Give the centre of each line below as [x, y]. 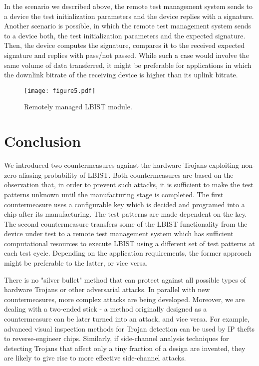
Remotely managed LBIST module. [78, 107]
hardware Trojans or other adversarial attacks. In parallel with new [107, 289]
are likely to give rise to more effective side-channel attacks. [95, 358]
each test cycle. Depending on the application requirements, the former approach [128, 253]
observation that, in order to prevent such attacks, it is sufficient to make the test [129, 184]
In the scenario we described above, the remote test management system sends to [128, 6]
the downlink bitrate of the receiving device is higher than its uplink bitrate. [121, 75]
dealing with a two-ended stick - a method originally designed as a [106, 309]
